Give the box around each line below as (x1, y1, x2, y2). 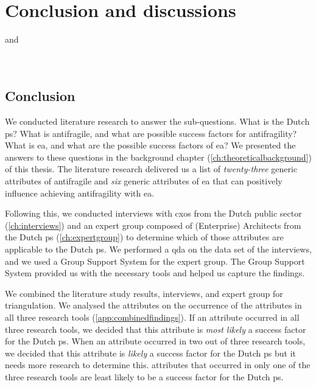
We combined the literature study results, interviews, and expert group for (5, 287, 283, 299)
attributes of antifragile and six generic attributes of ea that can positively (5, 175, 283, 187)
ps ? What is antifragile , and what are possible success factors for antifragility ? (5, 127, 297, 139)
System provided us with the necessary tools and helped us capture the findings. (5, 267, 305, 279)
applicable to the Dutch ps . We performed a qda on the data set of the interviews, (5, 243, 312, 256)
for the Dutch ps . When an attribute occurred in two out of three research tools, (5, 335, 306, 347)
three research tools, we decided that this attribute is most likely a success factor (5, 322, 306, 335)
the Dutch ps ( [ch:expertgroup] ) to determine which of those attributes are (5, 231, 284, 243)
